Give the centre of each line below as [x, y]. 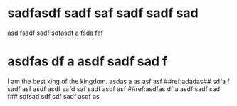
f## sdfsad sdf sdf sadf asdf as [53, 96]
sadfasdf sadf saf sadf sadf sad [103, 13]
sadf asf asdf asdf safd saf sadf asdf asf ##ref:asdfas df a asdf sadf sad [114, 89]
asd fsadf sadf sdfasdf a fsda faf [55, 33]
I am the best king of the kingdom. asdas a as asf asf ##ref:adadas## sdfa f [118, 81]
